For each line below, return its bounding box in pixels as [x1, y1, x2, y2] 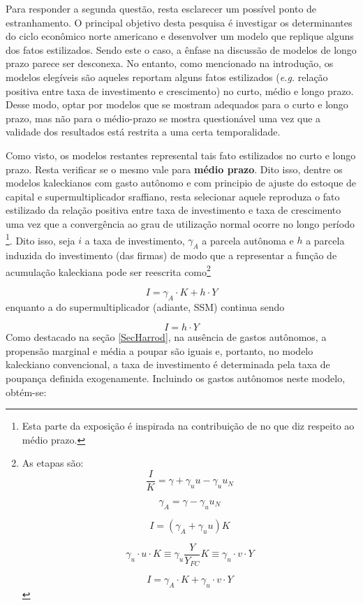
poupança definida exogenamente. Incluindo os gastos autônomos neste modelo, [6, 370, 346, 385]
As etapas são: [22, 455, 84, 470]
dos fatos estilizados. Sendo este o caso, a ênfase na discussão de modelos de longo [6, 42, 357, 57]
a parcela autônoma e [202, 233, 294, 247]
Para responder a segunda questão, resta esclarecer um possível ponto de [6, 1, 317, 15]
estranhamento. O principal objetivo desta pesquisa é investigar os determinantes [6, 15, 353, 29]
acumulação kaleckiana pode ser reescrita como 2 [6, 262, 211, 279]
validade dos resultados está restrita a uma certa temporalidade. [6, 124, 281, 139]
